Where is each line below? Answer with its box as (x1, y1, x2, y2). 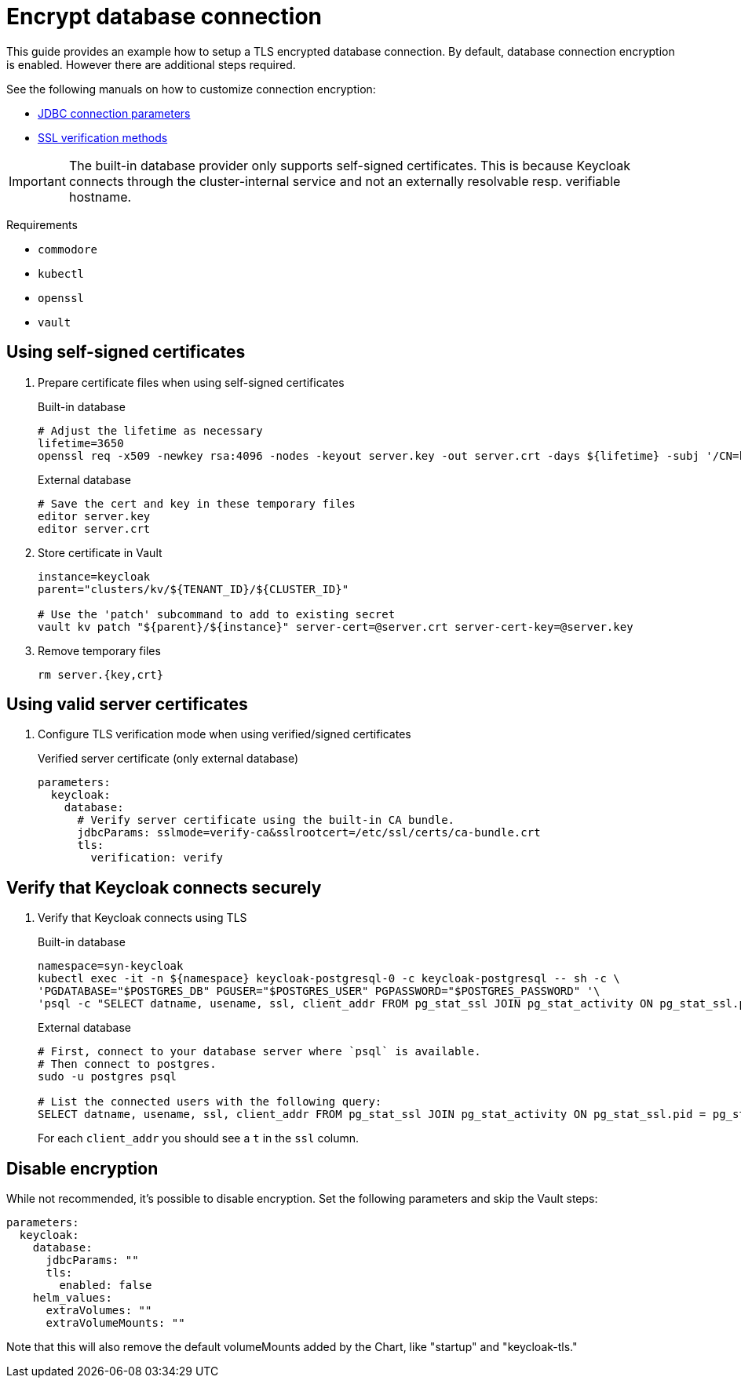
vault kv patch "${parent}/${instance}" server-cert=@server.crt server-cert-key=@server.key (38, 620, 633, 633)
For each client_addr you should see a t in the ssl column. (38, 1131, 360, 1145)
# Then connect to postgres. (38, 1058, 217, 1071)
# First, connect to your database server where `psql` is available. (38, 1045, 481, 1058)
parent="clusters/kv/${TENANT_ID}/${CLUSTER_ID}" (38, 582, 349, 595)
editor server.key (38, 509, 151, 523)
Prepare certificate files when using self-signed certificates (38, 375, 345, 389)
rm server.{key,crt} (38, 668, 164, 681)
